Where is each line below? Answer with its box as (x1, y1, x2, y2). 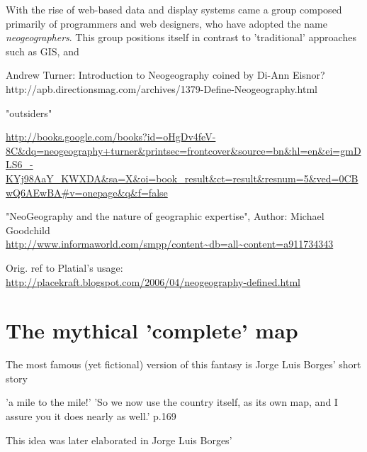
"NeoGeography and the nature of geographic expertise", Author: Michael (6, 209, 324, 224)
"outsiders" (6, 105, 52, 120)
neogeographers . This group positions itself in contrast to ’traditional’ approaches (6, 30, 356, 45)
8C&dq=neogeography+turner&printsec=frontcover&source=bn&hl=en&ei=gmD (6, 143, 361, 158)
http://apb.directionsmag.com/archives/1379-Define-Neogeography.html (6, 81, 317, 96)
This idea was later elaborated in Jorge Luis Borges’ (6, 432, 232, 447)
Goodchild (6, 222, 50, 237)
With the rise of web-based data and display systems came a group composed (6, 2, 342, 16)
